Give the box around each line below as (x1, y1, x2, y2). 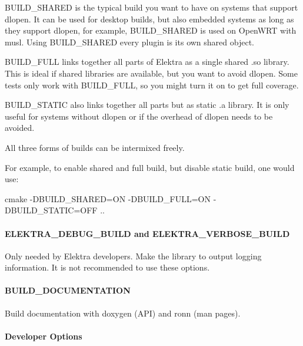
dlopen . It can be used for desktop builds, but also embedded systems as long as (5, 12, 294, 25)
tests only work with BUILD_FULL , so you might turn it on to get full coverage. (5, 78, 299, 91)
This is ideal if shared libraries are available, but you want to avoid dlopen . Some (5, 67, 298, 79)
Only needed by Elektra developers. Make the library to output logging (5, 249, 262, 262)
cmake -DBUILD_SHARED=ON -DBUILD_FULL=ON (5, 192, 211, 205)
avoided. (5, 121, 35, 134)
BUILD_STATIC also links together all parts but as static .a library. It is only (5, 98, 289, 111)
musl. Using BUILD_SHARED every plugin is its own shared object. (5, 35, 254, 48)
